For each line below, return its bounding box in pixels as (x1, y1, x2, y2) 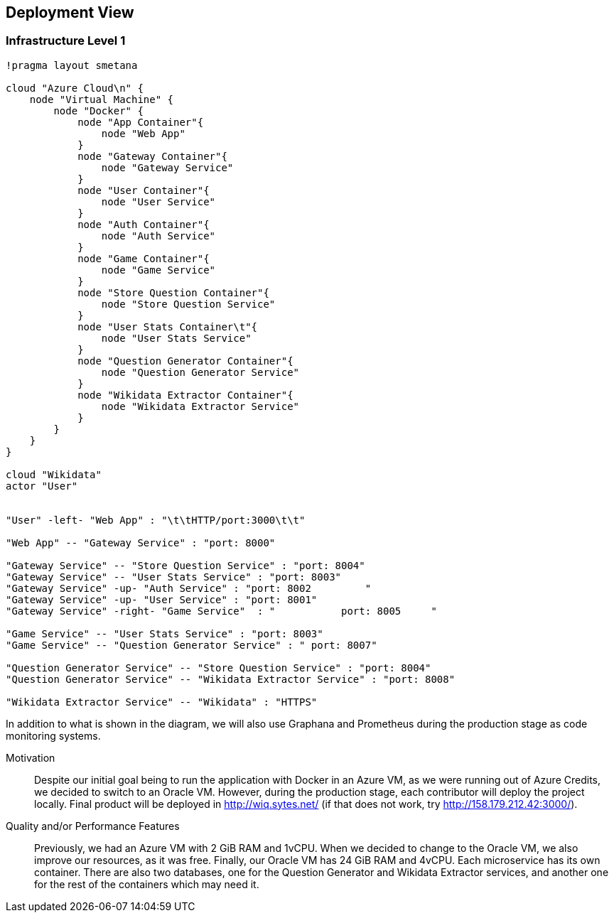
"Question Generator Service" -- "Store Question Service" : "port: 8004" (6, 661, 431, 674)
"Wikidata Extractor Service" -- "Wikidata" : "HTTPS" (6, 696, 318, 708)
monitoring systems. (6, 729, 101, 742)
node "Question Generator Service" (101, 366, 300, 378)
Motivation (6, 751, 55, 764)
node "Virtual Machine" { (29, 93, 174, 105)
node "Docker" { (53, 104, 144, 117)
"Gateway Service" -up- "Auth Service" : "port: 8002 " (6, 582, 372, 594)
